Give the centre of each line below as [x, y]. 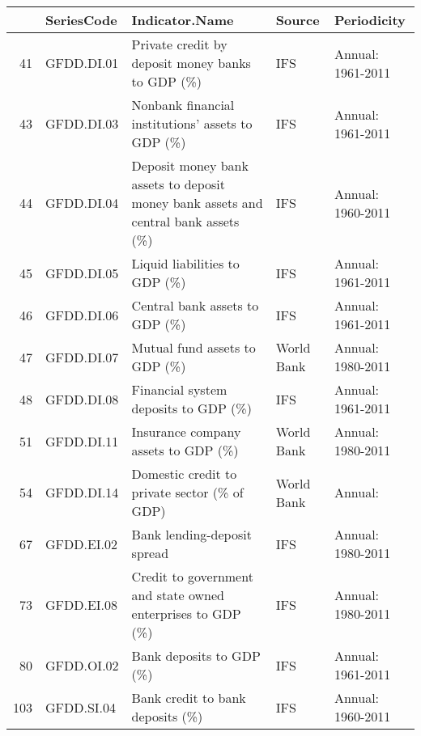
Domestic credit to [184, 474]
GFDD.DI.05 [82, 273]
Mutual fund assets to [193, 347]
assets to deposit [179, 184]
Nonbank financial [183, 105]
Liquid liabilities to [185, 263]
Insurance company [186, 431]
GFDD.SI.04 [81, 707]
